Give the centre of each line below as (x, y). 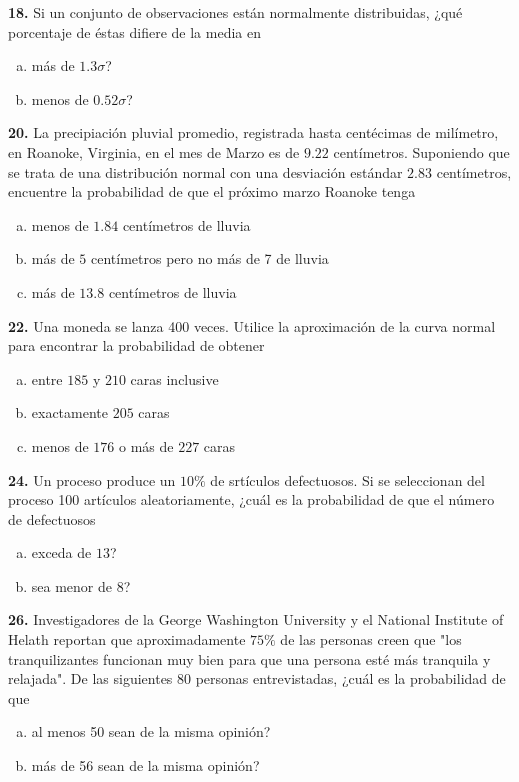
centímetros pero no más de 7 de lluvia (209, 258)
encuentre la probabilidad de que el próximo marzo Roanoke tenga (212, 191)
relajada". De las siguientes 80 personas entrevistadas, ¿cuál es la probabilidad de (257, 678)
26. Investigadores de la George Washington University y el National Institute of (256, 619)
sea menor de (72, 585)
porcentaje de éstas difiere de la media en (134, 31)
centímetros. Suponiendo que (421, 151)
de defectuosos (52, 518)
